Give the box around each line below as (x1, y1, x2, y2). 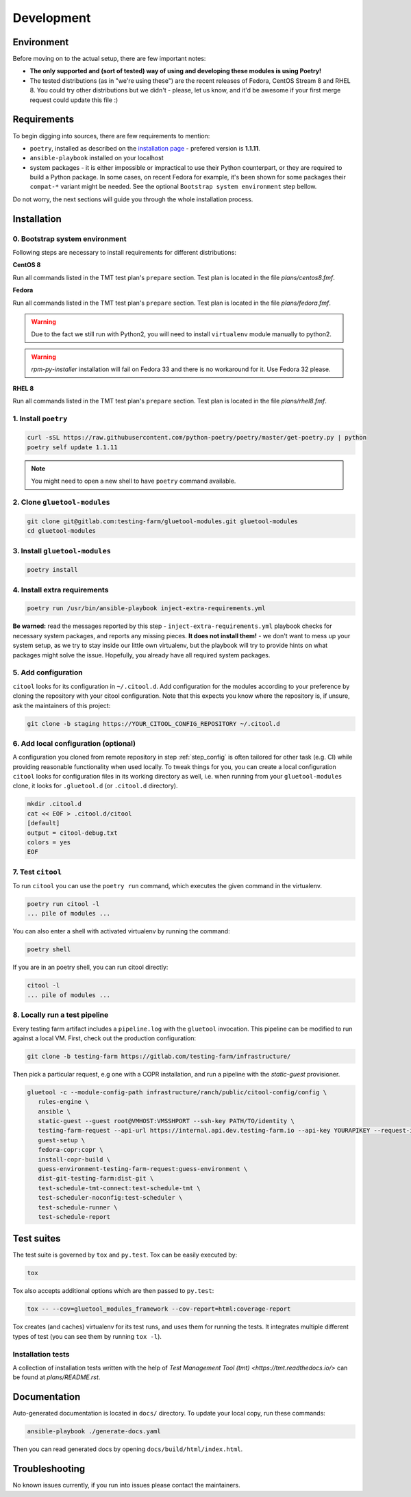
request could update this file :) (29, 96, 119, 104)
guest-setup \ (38, 1136, 86, 1144)
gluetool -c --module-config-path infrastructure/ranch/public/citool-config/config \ (27, 1088, 327, 1096)
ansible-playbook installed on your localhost (29, 154, 164, 162)
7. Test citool (12, 867, 62, 877)
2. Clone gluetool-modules (12, 497, 111, 507)
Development (12, 10, 91, 25)
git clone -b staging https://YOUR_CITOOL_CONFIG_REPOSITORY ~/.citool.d (27, 720, 280, 727)
